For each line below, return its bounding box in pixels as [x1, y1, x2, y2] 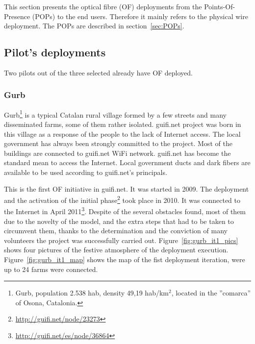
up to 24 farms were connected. [4, 264, 98, 274]
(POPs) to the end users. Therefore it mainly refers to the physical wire [32, 11, 248, 21]
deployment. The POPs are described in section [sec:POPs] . [4, 21, 184, 31]
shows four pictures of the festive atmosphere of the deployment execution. [4, 245, 229, 255]
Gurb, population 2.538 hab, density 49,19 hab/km [15, 288, 169, 298]
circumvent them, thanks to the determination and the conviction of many [4, 225, 228, 236]
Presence [4, 11, 30, 21]
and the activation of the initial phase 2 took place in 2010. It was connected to [4, 194, 240, 205]
